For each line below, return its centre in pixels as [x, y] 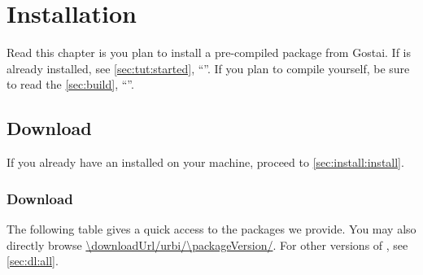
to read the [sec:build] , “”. [70, 84]
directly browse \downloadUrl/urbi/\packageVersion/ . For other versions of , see [207, 244]
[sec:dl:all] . [33, 261]
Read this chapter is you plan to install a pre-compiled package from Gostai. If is [209, 52]
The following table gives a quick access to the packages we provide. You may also [211, 228]
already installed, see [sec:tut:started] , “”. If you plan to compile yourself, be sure [208, 68]
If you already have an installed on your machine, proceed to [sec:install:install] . [205, 162]
